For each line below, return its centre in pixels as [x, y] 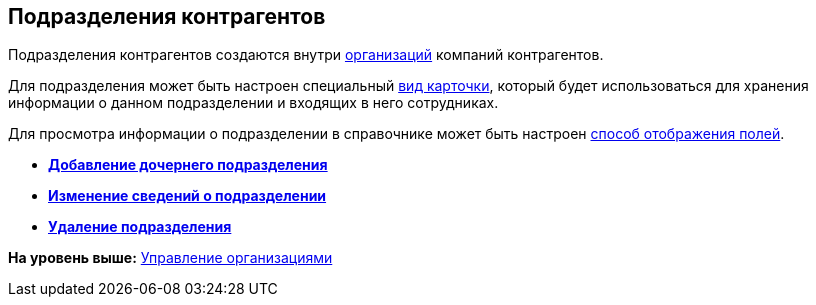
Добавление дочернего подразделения [188, 165]
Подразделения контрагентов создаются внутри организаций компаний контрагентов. [306, 55]
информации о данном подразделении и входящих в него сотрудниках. [253, 103]
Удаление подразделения [140, 227]
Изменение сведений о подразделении [187, 196]
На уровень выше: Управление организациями [170, 258]
